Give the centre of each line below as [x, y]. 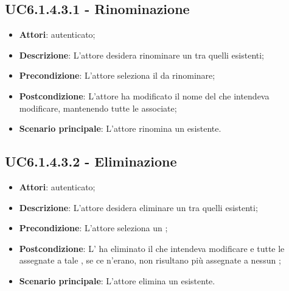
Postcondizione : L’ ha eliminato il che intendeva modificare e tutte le [152, 248]
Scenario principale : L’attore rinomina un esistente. [120, 128]
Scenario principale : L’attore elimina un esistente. [117, 280]
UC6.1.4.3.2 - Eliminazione [91, 161]
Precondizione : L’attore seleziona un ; [93, 228]
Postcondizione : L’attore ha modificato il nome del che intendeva [144, 95]
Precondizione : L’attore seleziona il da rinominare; [117, 75]
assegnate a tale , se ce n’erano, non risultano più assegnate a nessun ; [150, 260]
